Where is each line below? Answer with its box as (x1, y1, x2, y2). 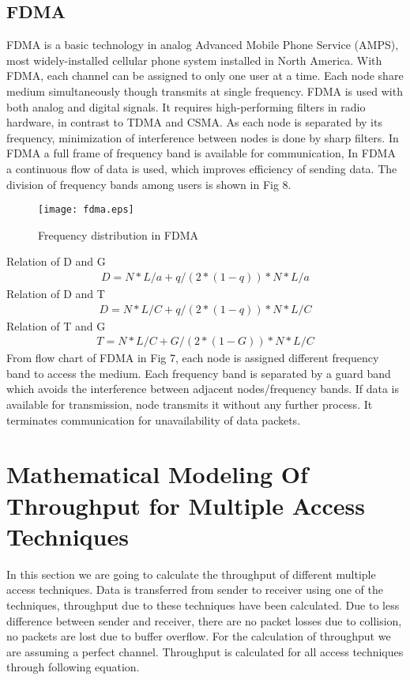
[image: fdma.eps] (38, 204, 134, 216)
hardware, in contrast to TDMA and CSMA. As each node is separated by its (6, 114, 382, 130)
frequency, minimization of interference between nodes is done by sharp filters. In (6, 129, 399, 145)
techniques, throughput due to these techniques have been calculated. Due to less (6, 596, 400, 613)
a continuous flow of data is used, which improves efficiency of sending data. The (6, 160, 397, 176)
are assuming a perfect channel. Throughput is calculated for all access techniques (6, 643, 404, 659)
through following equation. (6, 659, 140, 675)
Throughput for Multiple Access (6, 489, 365, 521)
